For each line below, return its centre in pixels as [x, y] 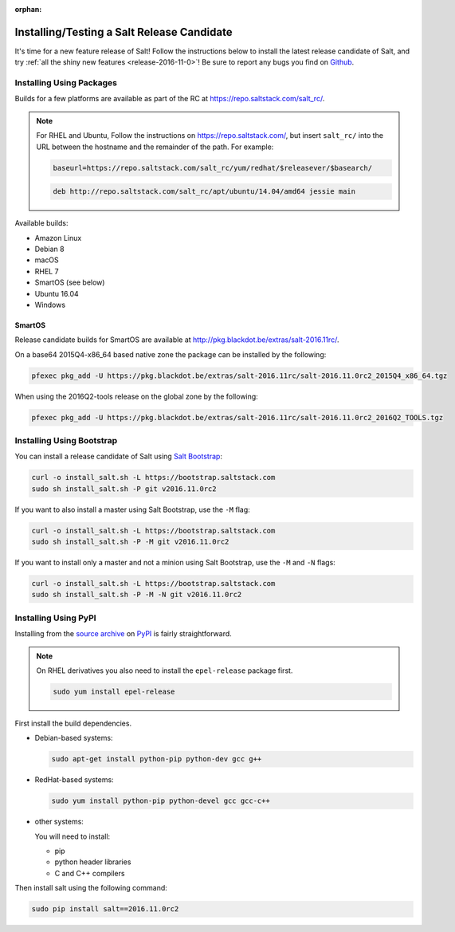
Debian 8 [49, 249]
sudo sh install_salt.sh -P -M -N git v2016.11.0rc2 [137, 595]
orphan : [28, 9]
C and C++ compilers [90, 873]
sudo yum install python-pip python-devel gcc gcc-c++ [161, 801]
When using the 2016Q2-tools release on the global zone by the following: [136, 396]
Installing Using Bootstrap [66, 440]
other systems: [59, 822]
